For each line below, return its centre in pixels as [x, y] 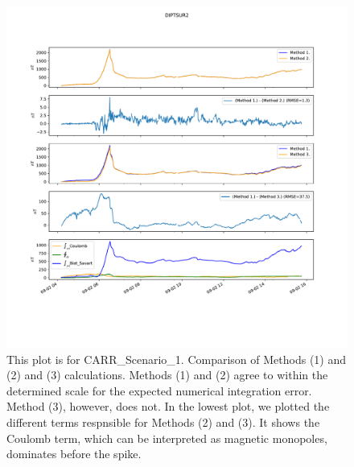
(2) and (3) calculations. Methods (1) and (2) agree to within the [167, 375]
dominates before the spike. [74, 454]
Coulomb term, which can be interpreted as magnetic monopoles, [167, 438]
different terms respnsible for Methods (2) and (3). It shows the [163, 422]
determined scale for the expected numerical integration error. [159, 390]
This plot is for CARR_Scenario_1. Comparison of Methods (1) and [177, 359]
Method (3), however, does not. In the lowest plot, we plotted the [168, 406]
